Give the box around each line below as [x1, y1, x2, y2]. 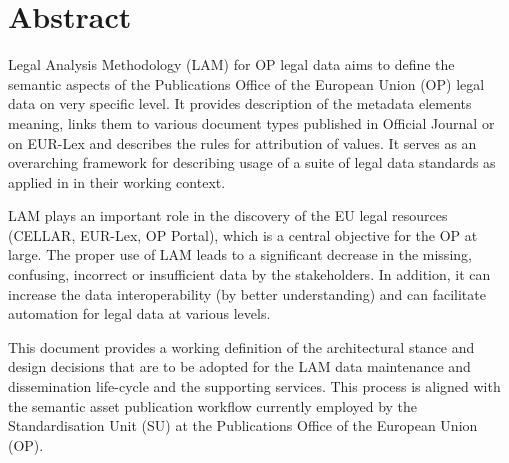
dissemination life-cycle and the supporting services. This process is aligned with [8, 376, 501, 397]
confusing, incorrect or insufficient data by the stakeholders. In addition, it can [8, 264, 491, 285]
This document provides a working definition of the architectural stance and [8, 336, 475, 357]
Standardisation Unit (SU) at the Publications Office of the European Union [8, 415, 478, 436]
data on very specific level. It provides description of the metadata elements [8, 93, 472, 114]
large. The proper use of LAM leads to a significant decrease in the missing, [8, 244, 472, 265]
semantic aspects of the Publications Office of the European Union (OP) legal [8, 73, 485, 94]
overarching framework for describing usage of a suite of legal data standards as [8, 152, 496, 173]
